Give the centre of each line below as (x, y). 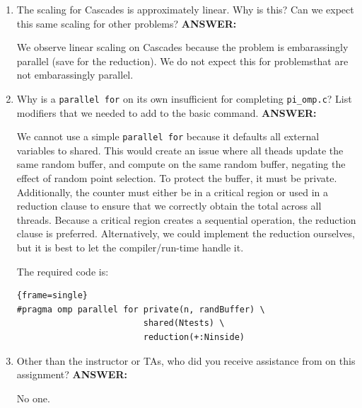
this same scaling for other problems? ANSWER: (127, 23)
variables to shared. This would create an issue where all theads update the (180, 150)
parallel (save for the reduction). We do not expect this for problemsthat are (182, 61)
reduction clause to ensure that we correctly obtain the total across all (169, 206)
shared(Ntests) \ (184, 323)
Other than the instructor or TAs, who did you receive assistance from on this (186, 360)
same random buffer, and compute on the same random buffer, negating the (181, 164)
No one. (33, 398)
